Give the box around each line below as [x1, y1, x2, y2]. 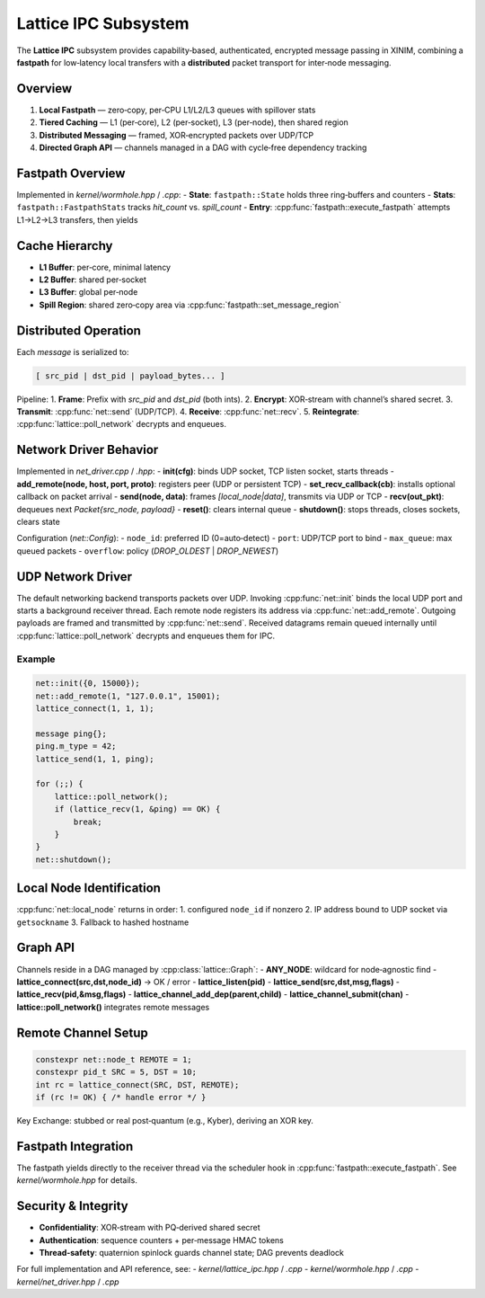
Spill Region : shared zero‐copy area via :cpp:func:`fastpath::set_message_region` [39, 299, 341, 310]
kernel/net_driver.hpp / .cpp [16, 1276, 120, 1287]
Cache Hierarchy [16, 238, 113, 253]
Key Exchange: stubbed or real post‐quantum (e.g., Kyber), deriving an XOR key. [16, 1115, 314, 1125]
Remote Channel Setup [16, 1025, 148, 1040]
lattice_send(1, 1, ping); [35, 753, 154, 764]
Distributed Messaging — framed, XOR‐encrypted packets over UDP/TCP [39, 129, 314, 140]
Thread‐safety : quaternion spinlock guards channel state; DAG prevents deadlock [39, 1247, 345, 1258]
